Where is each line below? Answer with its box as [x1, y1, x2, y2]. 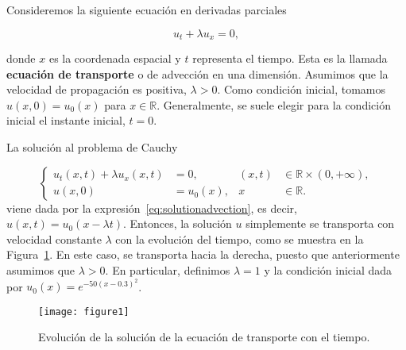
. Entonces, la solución [123, 215, 232, 232]
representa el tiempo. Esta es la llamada [192, 50, 388, 67]
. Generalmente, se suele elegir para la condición [157, 96, 391, 113]
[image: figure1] [38, 306, 130, 317]
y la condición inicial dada [264, 261, 392, 278]
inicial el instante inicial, [6, 112, 126, 129]
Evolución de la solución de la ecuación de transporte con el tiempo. [38, 329, 370, 345]
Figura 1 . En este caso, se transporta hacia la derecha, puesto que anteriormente [6, 246, 400, 263]
